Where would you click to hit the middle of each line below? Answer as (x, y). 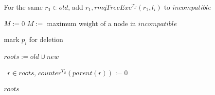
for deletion (46, 39)
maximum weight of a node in (91, 23)
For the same (23, 7)
